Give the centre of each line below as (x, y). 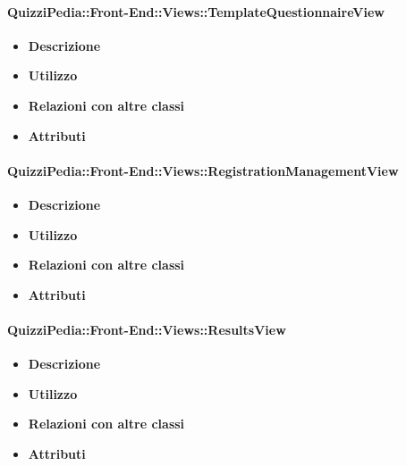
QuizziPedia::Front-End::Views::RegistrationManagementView (203, 170)
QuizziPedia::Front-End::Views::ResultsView (147, 329)
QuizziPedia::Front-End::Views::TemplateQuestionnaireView (196, 11)
